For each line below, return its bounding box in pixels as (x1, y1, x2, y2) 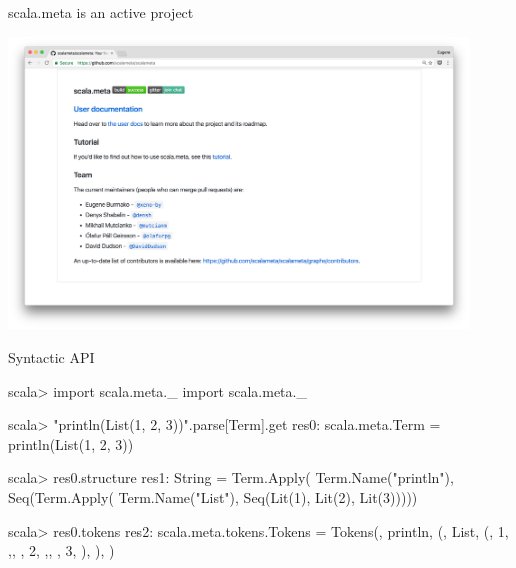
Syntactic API (8, 347, 95, 368)
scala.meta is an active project (8, 2, 194, 22)
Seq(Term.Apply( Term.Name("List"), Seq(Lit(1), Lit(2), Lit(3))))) (8, 487, 418, 508)
